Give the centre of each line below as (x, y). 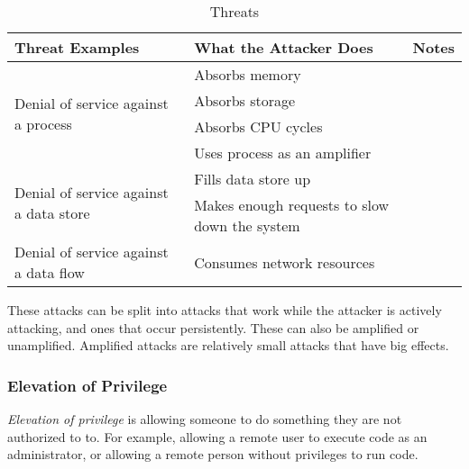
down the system (247, 225)
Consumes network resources (285, 262)
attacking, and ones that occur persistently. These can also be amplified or (213, 327)
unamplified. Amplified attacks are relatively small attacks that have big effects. (228, 345)
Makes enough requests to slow (292, 205)
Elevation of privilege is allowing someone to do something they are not (205, 419)
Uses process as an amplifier (283, 153)
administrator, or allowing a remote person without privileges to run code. (213, 454)
